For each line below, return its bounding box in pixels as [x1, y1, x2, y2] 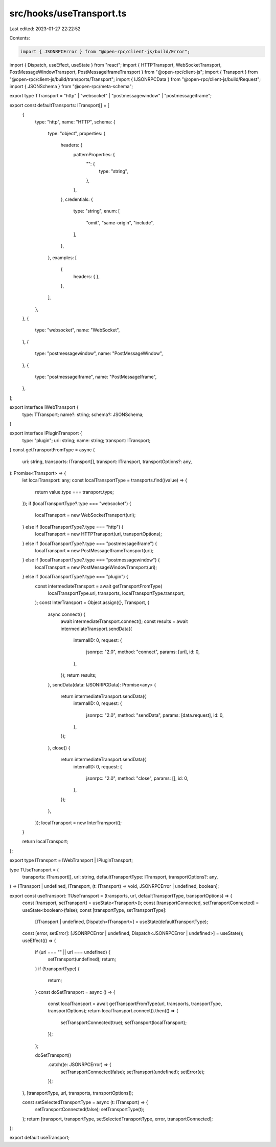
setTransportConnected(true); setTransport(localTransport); [60, 1019, 187, 1026]
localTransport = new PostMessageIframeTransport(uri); [35, 548, 154, 554]
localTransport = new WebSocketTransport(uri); [35, 512, 136, 518]
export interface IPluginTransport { [9, 430, 82, 436]
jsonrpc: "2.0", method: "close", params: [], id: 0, [86, 775, 189, 781]
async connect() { [48, 611, 86, 617]
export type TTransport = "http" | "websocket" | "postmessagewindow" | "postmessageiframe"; [9, 93, 212, 99]
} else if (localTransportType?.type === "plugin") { [22, 574, 128, 580]
